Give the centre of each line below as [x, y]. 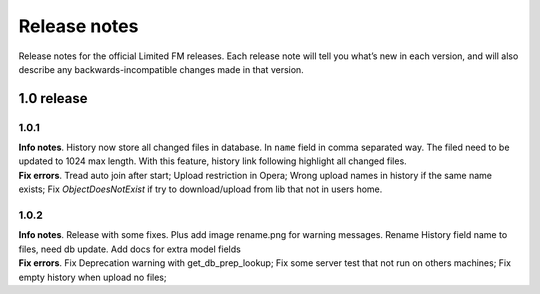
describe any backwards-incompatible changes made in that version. [161, 69]
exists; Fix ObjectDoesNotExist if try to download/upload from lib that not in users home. [200, 189]
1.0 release [53, 98]
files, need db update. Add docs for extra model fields [130, 249]
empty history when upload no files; [92, 277]
